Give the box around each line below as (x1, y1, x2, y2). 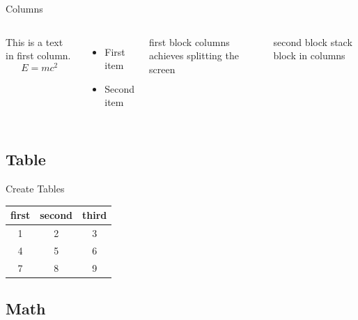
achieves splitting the (149, 48, 239, 63)
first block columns (149, 34, 230, 49)
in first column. (6, 48, 71, 63)
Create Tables (6, 181, 65, 196)
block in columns (273, 48, 345, 63)
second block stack (273, 34, 352, 49)
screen (149, 61, 176, 76)
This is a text (6, 34, 63, 49)
